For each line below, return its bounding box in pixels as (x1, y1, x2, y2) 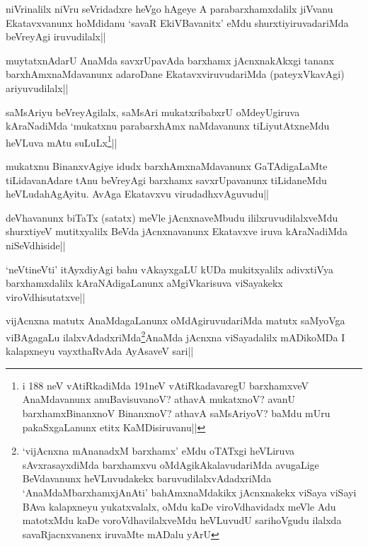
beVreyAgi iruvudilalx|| (6, 29, 106, 44)
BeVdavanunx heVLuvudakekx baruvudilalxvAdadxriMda (22, 471, 272, 486)
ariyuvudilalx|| (6, 80, 69, 95)
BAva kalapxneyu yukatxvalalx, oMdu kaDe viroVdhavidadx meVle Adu (22, 499, 336, 513)
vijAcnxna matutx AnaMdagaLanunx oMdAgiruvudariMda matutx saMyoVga (6, 313, 345, 328)
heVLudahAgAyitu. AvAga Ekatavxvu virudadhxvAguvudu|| (6, 186, 269, 201)
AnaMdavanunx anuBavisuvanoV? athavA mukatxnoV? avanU (22, 392, 296, 406)
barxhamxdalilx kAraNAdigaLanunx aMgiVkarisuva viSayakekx (6, 275, 283, 290)
